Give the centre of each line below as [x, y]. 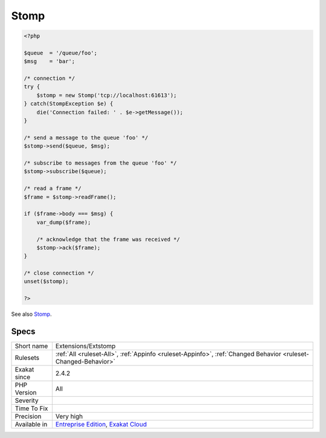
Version [26, 393]
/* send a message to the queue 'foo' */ [86, 137]
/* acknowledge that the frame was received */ [108, 239]
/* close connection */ [59, 273]
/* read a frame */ [53, 188]
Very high [69, 416]
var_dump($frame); [64, 222]
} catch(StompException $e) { [69, 104]
